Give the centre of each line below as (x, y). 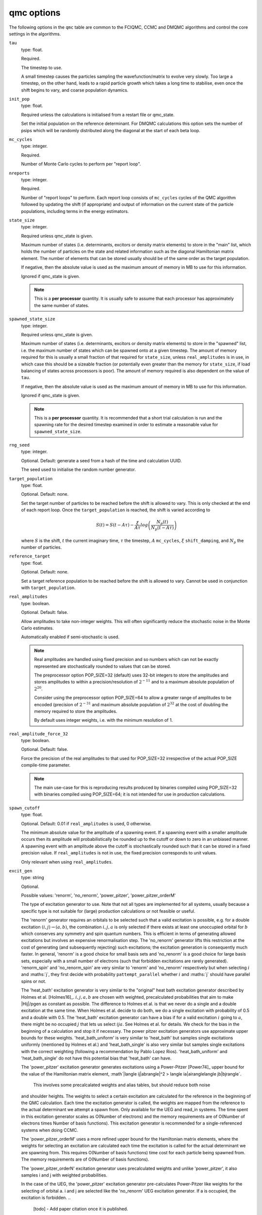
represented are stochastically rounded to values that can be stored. (103, 666)
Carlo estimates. (37, 628)
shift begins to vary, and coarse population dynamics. (75, 90)
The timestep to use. (42, 68)
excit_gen (21, 871)
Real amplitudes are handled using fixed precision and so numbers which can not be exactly (126, 660)
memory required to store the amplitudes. (76, 711)
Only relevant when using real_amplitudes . (67, 862)
